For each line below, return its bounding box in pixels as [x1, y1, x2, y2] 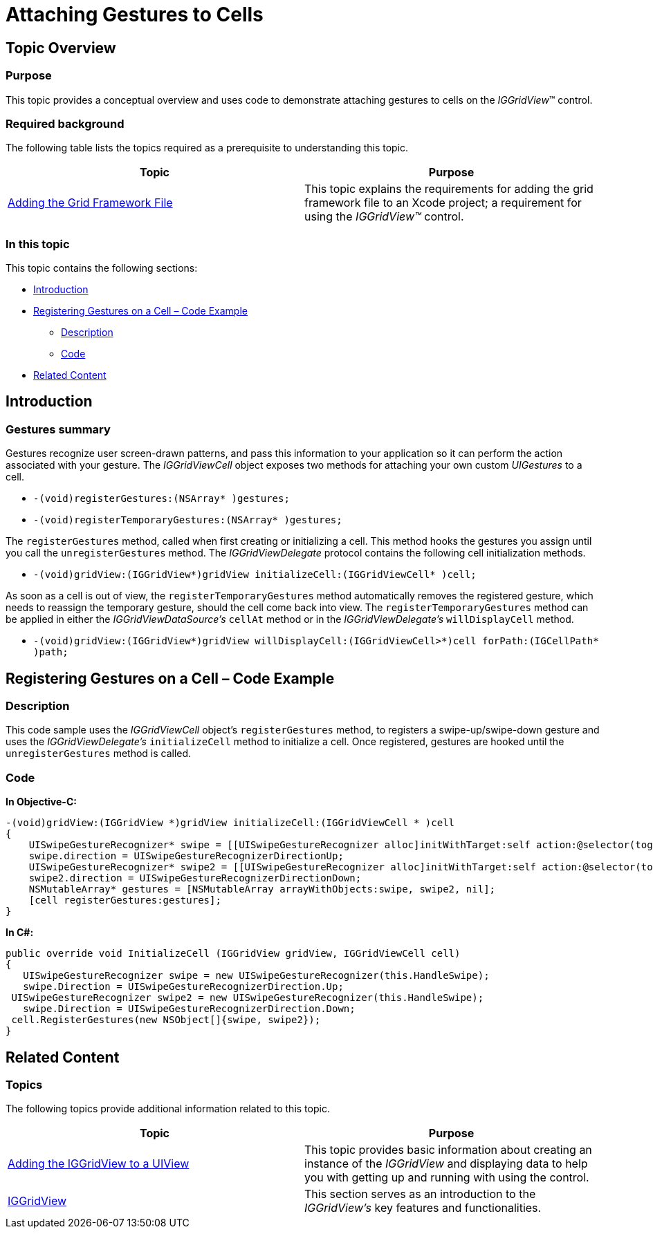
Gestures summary [6, 422, 111, 436]
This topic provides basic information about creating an [304, 1143, 592, 1157]
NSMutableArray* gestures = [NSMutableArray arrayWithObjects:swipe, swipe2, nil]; [28, 884, 496, 895]
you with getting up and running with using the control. [304, 1170, 589, 1185]
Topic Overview [6, 39, 116, 57]
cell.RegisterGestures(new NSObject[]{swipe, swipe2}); [11, 1014, 321, 1026]
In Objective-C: [6, 796, 77, 808]
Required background [6, 116, 125, 131]
